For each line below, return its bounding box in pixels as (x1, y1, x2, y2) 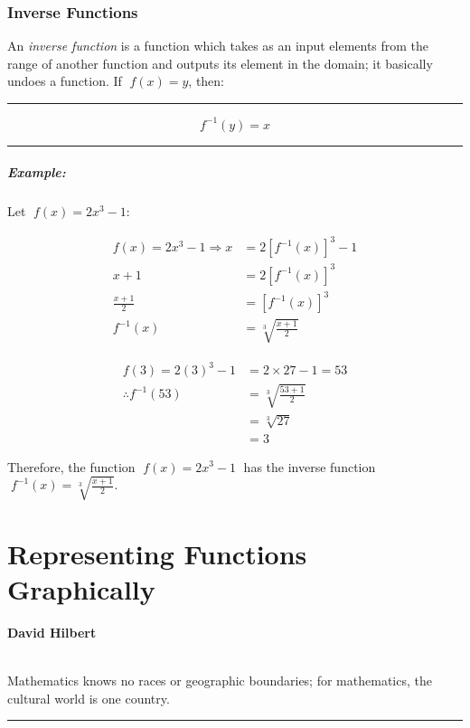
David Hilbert (7, 623, 97, 641)
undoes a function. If (7, 71, 122, 90)
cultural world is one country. (7, 688, 170, 707)
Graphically (7, 571, 155, 608)
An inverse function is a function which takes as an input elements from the (7, 36, 429, 55)
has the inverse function (243, 457, 376, 476)
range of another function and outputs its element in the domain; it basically (7, 53, 433, 72)
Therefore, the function (7, 457, 136, 476)
